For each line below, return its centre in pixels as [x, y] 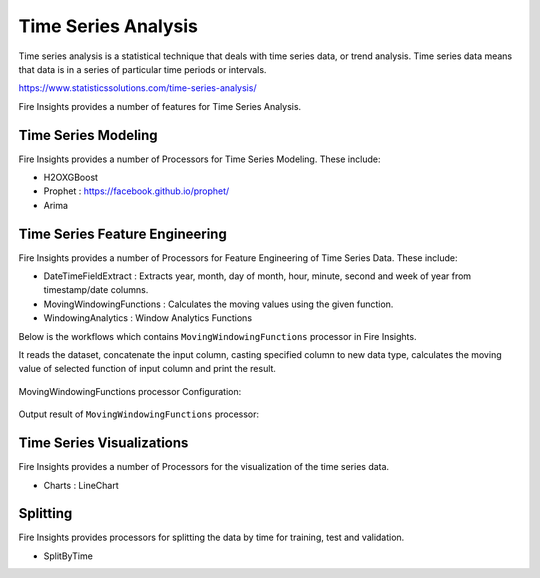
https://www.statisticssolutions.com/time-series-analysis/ [137, 88]
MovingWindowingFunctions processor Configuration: [130, 391]
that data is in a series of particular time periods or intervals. [142, 69]
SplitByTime [68, 556]
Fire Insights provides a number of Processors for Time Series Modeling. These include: [199, 159]
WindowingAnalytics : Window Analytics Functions [148, 318]
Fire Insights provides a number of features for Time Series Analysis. [160, 106]
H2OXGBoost [71, 177]
